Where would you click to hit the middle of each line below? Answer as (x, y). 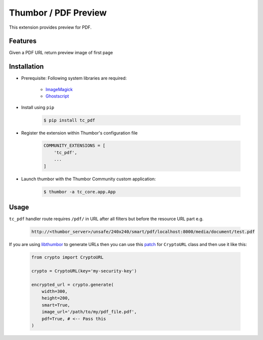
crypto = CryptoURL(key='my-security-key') (84, 271)
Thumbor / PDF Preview (58, 13)
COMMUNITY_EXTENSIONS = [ (75, 146)
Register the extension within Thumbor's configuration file (79, 133)
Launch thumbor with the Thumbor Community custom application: (88, 179)
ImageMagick (59, 89)
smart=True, (56, 305)
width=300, (55, 292)
